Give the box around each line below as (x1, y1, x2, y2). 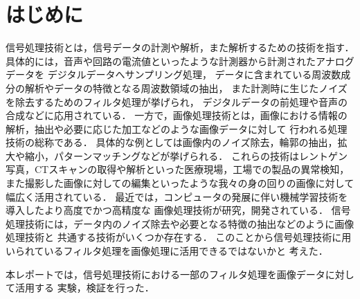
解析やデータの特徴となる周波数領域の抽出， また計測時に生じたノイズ (24, 80, 348, 95)
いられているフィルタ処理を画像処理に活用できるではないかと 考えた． (6, 244, 328, 258)
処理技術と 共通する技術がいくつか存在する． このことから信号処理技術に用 (6, 230, 352, 244)
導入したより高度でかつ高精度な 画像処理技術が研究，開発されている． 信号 (6, 203, 351, 217)
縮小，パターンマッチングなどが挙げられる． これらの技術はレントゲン (24, 148, 348, 163)
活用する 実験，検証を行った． (15, 280, 154, 295)
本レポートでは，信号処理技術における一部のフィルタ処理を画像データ (6, 266, 325, 281)
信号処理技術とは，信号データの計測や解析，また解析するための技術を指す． (6, 40, 354, 55)
